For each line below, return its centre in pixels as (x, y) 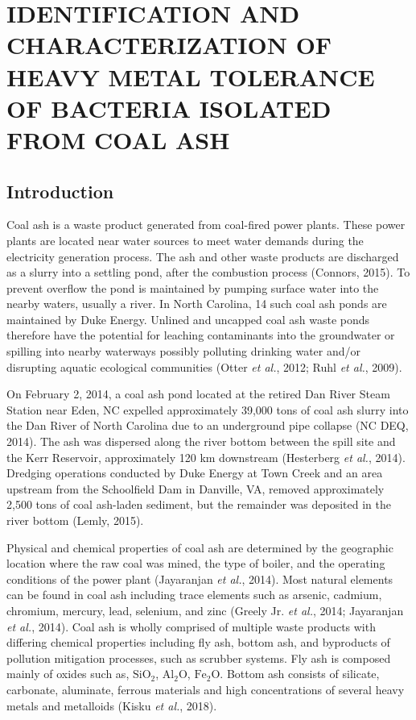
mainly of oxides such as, (68, 674)
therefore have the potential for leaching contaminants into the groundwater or (201, 335)
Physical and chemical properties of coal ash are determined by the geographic (200, 547)
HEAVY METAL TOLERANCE (191, 76)
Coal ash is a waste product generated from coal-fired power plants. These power (206, 225)
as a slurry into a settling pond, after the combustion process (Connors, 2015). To (208, 272)
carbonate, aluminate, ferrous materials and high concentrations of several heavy (206, 689)
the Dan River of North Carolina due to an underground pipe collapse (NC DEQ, (208, 425)
